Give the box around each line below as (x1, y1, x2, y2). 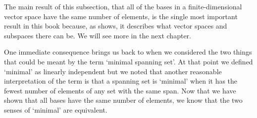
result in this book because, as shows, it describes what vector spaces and (4, 21, 227, 31)
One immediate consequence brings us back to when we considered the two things (4, 47, 252, 57)
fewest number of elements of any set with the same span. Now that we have (4, 85, 236, 95)
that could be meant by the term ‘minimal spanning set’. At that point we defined (4, 56, 253, 66)
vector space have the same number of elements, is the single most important (4, 11, 238, 21)
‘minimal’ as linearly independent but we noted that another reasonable (4, 66, 222, 76)
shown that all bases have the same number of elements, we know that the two (4, 95, 243, 105)
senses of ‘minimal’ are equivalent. (4, 104, 107, 115)
